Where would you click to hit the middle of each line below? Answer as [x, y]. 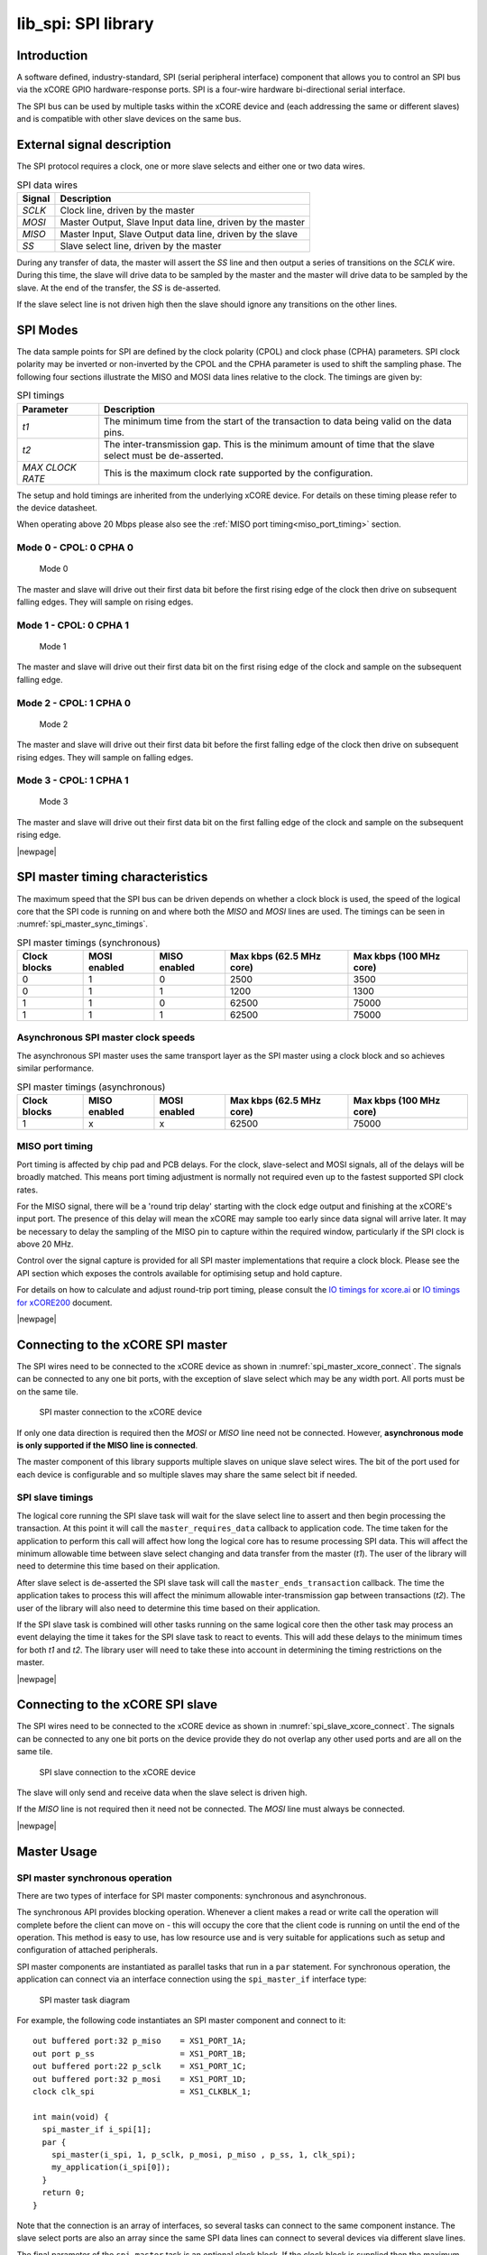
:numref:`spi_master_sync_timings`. [83, 924]
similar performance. [55, 1068]
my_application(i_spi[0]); [111, 2168]
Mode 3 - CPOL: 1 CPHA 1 [73, 780]
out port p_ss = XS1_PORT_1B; [140, 2053]
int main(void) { [71, 2117]
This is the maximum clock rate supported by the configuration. [239, 473]
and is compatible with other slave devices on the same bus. [129, 119]
